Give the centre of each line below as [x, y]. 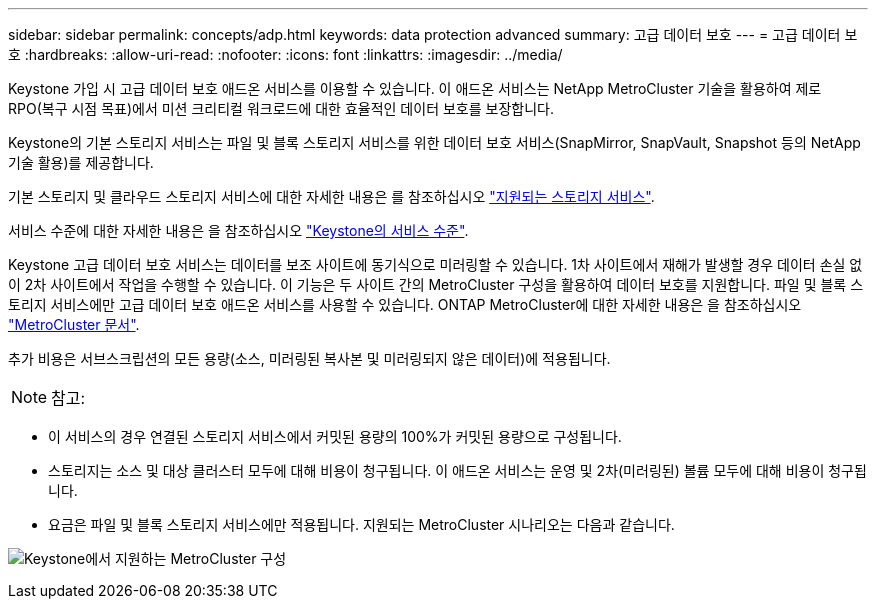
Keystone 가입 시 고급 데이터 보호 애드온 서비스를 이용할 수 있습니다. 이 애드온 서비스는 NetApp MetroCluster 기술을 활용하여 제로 [415, 88]
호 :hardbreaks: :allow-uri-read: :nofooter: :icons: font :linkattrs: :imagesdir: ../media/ [285, 54]
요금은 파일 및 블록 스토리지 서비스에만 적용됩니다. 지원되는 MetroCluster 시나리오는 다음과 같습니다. [361, 524]
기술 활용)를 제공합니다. [81, 162]
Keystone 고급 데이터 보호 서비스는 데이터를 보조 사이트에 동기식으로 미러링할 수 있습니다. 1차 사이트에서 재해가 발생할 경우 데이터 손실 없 [435, 264]
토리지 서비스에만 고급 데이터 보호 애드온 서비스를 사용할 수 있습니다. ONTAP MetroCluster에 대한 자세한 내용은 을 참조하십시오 [405, 304]
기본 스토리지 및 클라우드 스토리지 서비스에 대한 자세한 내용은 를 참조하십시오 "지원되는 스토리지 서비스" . [331, 196]
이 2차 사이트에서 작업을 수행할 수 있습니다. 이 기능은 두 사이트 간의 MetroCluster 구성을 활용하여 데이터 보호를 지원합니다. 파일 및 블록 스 [436, 284]
